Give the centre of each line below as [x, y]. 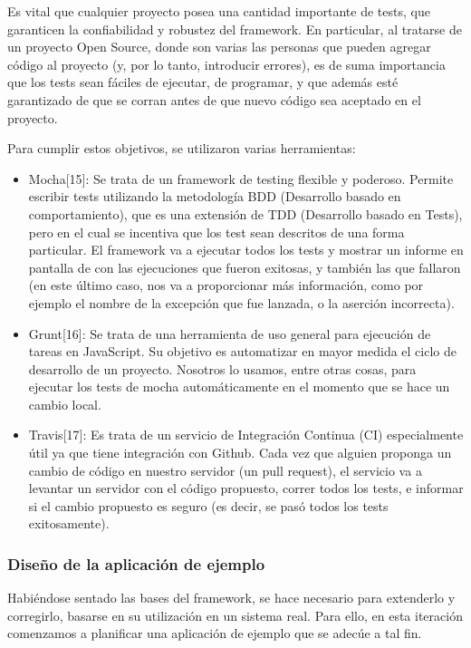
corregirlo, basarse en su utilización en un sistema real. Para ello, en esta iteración [235, 615]
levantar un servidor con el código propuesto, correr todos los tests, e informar [246, 488]
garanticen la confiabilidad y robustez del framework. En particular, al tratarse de [235, 29]
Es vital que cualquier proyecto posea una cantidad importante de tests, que [219, 11]
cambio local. [65, 404]
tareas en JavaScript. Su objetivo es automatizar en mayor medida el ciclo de [242, 351]
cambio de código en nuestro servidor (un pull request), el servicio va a [225, 470]
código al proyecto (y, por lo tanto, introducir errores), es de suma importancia [226, 64]
